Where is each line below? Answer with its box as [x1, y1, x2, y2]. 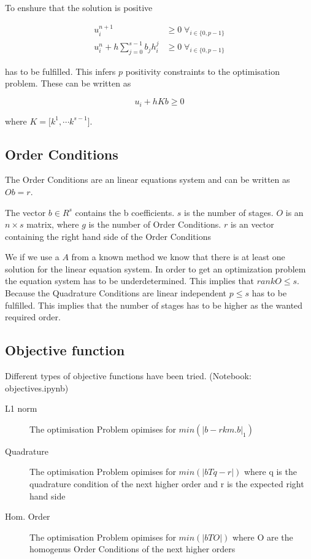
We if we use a [5, 250, 60, 263]
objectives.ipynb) [5, 381, 69, 394]
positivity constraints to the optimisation [125, 64, 280, 77]
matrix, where [26, 218, 79, 231]
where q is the [244, 465, 297, 478]
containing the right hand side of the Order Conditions [5, 229, 211, 242]
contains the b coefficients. [75, 206, 175, 218]
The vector [5, 206, 46, 218]
